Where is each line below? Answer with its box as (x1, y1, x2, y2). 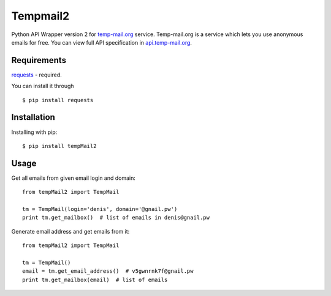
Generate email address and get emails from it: (11, 228, 130, 235)
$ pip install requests (22, 97, 94, 103)
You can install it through (11, 83, 74, 90)
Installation (11, 112, 55, 122)
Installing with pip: (11, 128, 58, 136)
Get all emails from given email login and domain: (11, 174, 136, 182)
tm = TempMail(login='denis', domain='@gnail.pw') (22, 205, 178, 212)
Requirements (11, 55, 67, 65)
